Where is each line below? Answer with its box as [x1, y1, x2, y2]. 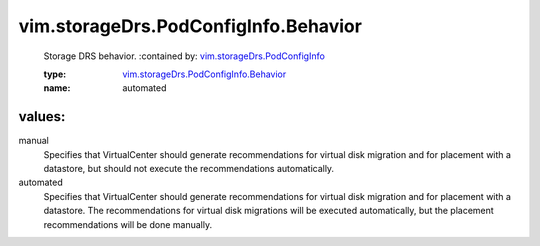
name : [43, 82, 71, 94]
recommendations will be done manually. [43, 218, 213, 230]
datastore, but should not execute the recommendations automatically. [43, 163, 335, 175]
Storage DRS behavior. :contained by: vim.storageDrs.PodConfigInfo [43, 50, 325, 62]
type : [43, 68, 67, 80]
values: [18, 108, 66, 125]
